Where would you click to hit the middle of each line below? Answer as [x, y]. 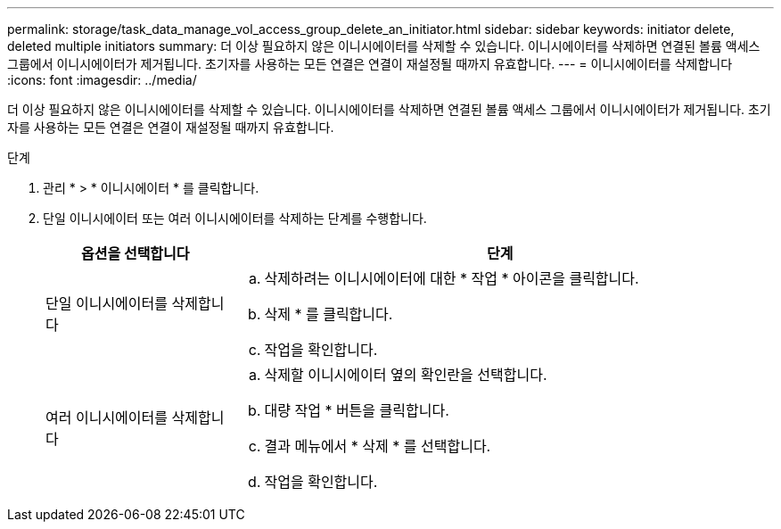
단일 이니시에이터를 [107, 303]
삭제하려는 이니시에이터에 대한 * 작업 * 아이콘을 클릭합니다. [452, 278]
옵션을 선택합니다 [135, 253]
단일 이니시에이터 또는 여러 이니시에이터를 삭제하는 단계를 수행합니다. [235, 218]
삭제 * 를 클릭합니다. [329, 314]
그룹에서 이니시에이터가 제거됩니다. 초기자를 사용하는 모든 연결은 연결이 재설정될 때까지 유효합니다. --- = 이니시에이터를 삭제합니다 [370, 64]
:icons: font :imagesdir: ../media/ [102, 80]
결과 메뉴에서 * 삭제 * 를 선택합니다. [378, 446]
